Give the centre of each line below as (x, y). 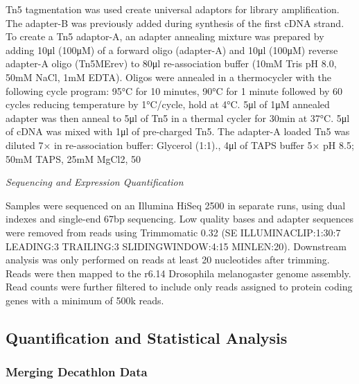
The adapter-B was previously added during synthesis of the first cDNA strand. (175, 23)
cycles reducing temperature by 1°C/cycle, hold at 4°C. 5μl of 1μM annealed (168, 104)
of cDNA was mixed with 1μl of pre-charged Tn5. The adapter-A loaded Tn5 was (178, 131)
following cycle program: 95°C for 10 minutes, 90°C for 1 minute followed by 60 (174, 90)
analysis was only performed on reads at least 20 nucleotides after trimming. (168, 260)
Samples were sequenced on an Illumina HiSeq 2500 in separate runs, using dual (176, 205)
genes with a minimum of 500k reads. (85, 300)
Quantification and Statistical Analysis (147, 337)
